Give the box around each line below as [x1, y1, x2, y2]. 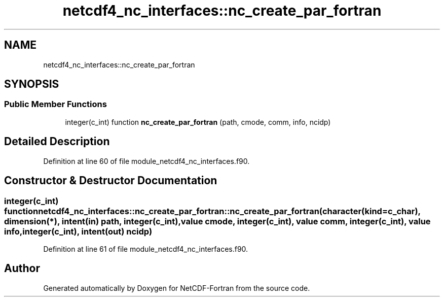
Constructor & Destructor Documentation [4, 174, 217, 187]
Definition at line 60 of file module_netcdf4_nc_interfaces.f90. [43, 156, 250, 165]
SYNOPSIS [4, 78, 59, 91]
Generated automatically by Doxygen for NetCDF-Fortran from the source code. [43, 283, 310, 292]
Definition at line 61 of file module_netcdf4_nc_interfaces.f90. [43, 244, 248, 253]
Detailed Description [4, 135, 110, 148]
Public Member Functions [4, 99, 107, 110]
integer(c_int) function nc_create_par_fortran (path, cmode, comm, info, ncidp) [65, 117, 331, 126]
